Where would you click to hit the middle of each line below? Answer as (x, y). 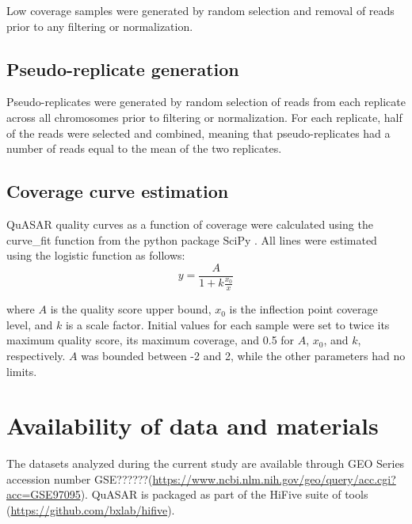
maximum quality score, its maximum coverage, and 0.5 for (151, 340)
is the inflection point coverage (303, 309)
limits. (22, 371)
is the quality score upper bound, (131, 309)
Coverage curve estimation (118, 191)
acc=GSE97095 (44, 494)
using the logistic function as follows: (96, 255)
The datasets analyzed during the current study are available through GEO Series (206, 463)
